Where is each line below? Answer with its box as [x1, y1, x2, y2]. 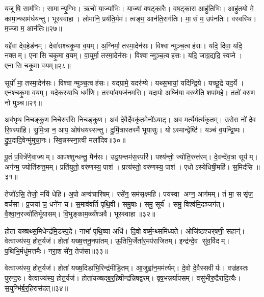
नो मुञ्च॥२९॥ [5, 97, 42, 107]
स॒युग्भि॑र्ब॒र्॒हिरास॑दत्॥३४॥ [5, 282, 68, 293]
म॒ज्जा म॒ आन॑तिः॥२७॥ [5, 23, 62, 34]
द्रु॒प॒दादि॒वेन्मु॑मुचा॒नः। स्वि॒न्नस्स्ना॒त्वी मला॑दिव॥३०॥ [5, 134, 126, 145]
